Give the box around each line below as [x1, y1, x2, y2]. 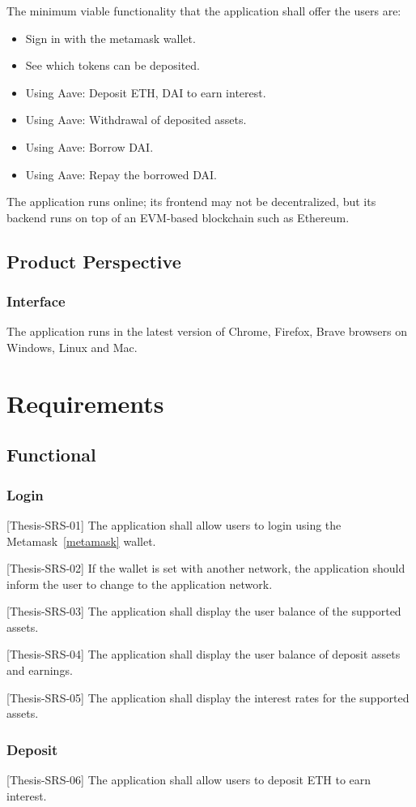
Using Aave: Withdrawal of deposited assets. [25, 111, 247, 128]
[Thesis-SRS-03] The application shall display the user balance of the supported [6, 603, 401, 620]
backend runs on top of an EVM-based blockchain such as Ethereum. [6, 208, 350, 225]
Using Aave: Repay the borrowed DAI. [25, 165, 217, 182]
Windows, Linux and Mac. [6, 338, 138, 355]
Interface [6, 291, 66, 311]
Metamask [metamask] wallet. [6, 532, 156, 549]
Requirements [6, 386, 164, 419]
